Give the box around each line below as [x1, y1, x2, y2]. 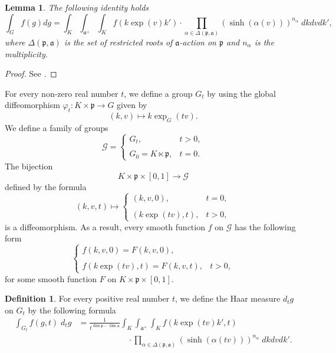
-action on [179, 35, 216, 48]
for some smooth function [5, 272, 97, 285]
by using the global [207, 87, 276, 99]
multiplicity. [5, 47, 48, 60]
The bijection [5, 159, 53, 172]
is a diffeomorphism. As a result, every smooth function [5, 220, 205, 233]
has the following [234, 220, 296, 233]
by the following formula [28, 303, 116, 316]
